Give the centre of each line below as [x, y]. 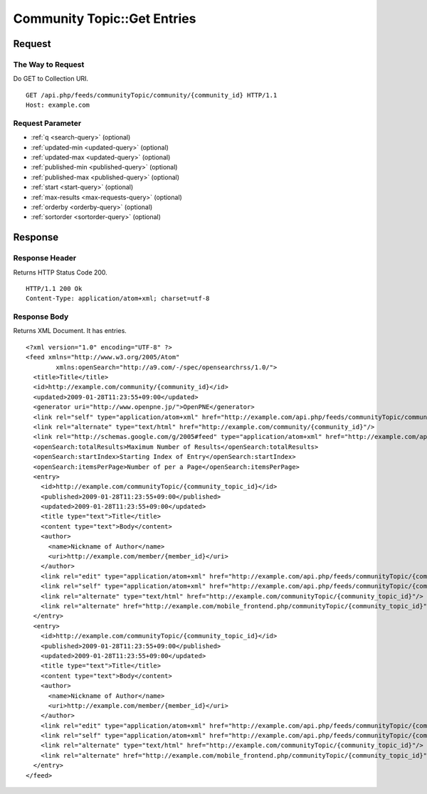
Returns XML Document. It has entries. [70, 331]
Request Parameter [47, 123]
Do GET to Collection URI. [51, 79]
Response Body [41, 317]
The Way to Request [49, 64]
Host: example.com [58, 105]
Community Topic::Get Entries [105, 18]
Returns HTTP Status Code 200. [60, 272]
